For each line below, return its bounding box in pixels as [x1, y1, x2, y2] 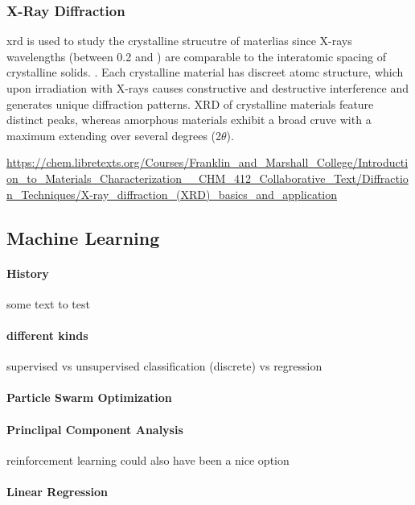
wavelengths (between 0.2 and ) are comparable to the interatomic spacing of [6, 48, 386, 64]
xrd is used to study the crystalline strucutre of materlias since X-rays [6, 32, 352, 49]
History [6, 264, 49, 281]
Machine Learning [6, 225, 160, 250]
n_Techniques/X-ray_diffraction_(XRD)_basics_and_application [6, 185, 338, 202]
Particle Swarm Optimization [6, 389, 172, 406]
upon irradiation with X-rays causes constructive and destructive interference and [6, 80, 409, 96]
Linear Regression [6, 482, 108, 499]
